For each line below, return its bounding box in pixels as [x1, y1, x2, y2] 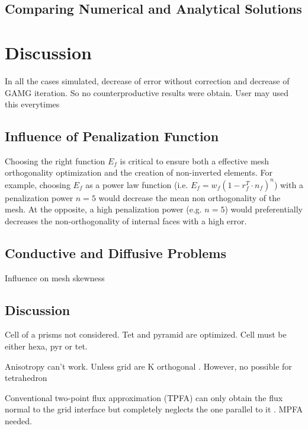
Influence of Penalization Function [5, 127, 219, 145]
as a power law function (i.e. [85, 178, 188, 190]
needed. [5, 414, 32, 427]
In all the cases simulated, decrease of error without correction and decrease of [5, 74, 290, 87]
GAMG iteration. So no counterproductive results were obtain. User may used [5, 86, 289, 98]
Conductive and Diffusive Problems [5, 243, 226, 262]
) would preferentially [224, 203, 303, 215]
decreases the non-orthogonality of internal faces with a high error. [5, 214, 247, 227]
